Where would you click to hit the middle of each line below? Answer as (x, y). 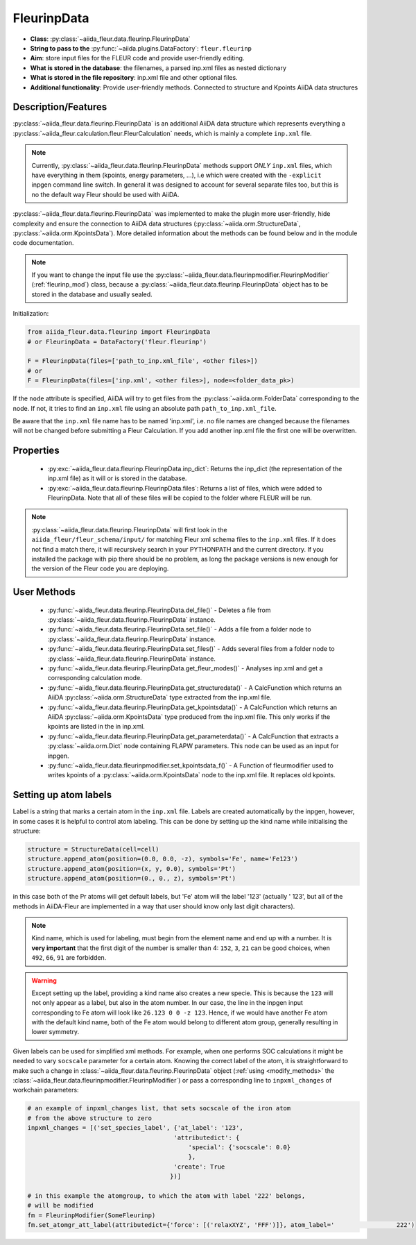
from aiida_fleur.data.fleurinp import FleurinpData (119, 332)
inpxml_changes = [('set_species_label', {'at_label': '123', (135, 1128)
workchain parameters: (46, 1090)
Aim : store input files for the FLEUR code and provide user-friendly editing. (137, 58)
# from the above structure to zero (90, 1118)
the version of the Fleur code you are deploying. (100, 568)
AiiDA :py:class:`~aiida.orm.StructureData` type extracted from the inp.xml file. (159, 697)
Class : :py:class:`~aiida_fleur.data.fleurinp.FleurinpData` (110, 39)
